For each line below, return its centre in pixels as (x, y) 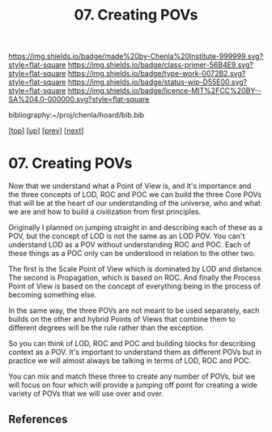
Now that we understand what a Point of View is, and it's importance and (130, 186)
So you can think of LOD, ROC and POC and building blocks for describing (132, 344)
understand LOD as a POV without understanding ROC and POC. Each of (130, 245)
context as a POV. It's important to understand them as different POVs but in (135, 352)
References (38, 419)
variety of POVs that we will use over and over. (86, 394)
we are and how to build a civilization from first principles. (105, 212)
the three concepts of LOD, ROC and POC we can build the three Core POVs (135, 195)
